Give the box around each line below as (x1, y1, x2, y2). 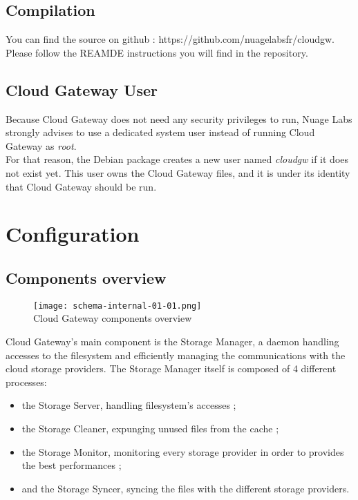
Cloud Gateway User (6, 79, 158, 100)
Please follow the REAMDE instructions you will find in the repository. (6, 45, 308, 59)
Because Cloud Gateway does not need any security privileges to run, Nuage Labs (6, 111, 352, 126)
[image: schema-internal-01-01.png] (33, 300, 202, 311)
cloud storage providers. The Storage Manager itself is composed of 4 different (6, 361, 337, 376)
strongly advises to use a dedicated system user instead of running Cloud (6, 125, 315, 140)
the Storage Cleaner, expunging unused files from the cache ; (21, 421, 279, 435)
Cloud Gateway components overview (33, 311, 192, 325)
